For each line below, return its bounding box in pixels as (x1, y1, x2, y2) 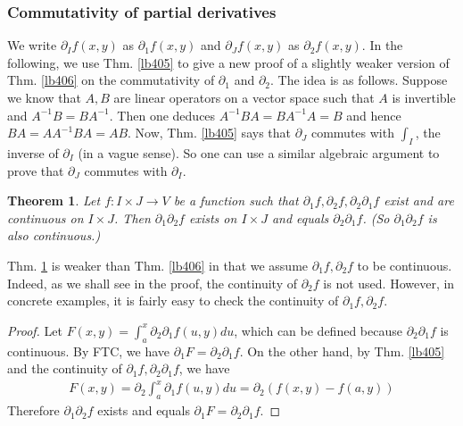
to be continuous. (357, 255, 452, 274)
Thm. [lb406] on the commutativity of (7, 71, 215, 89)
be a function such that (173, 191, 299, 210)
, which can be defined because (234, 321, 402, 339)
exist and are (384, 191, 454, 210)
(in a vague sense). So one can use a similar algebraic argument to (78, 143, 440, 162)
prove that (7, 161, 64, 180)
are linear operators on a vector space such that (113, 88, 375, 106)
